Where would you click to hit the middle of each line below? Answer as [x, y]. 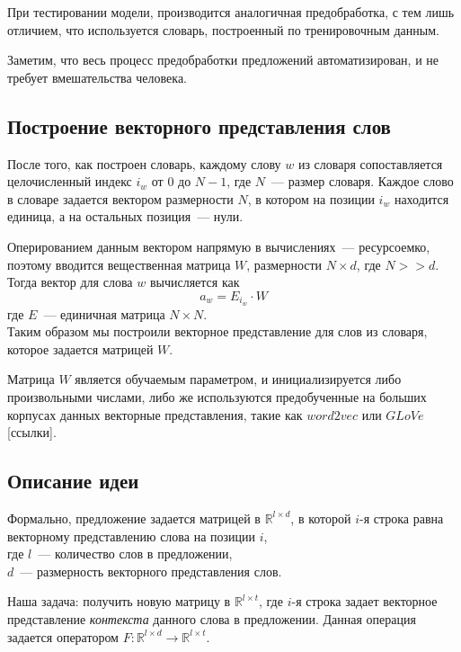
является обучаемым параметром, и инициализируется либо [238, 379]
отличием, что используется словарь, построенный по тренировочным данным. [223, 29]
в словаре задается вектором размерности [120, 198]
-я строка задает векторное [364, 601]
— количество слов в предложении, [135, 554]
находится [421, 198]
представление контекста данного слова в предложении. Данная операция [212, 618]
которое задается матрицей [80, 348]
